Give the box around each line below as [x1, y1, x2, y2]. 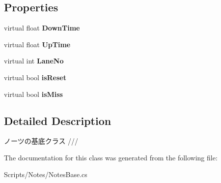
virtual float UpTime [4, 39, 71, 49]
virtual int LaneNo [4, 56, 64, 66]
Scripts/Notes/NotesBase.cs [4, 169, 87, 179]
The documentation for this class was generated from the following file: [4, 152, 218, 162]
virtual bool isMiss [4, 89, 63, 99]
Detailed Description [4, 113, 111, 128]
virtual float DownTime [4, 23, 80, 33]
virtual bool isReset [4, 72, 66, 82]
